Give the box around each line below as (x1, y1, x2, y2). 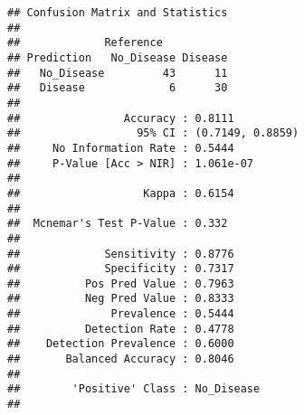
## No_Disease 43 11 (7, 66, 228, 80)
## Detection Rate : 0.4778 (7, 322, 234, 335)
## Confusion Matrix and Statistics (7, 6, 228, 19)
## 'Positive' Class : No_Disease (7, 382, 261, 396)
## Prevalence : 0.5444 (7, 307, 234, 321)
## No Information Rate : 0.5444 (7, 141, 234, 155)
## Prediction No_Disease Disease (7, 51, 228, 64)
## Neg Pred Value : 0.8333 (7, 292, 234, 306)
